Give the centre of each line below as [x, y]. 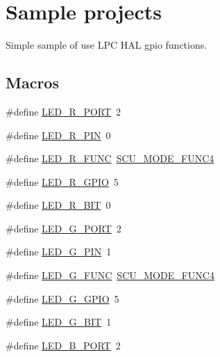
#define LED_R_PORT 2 [64, 111]
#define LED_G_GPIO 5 [62, 298]
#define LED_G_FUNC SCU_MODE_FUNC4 [110, 275]
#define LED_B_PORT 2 [63, 345]
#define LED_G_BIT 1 [59, 322]
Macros [32, 82]
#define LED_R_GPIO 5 [62, 181]
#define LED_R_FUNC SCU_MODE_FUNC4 [110, 158]
